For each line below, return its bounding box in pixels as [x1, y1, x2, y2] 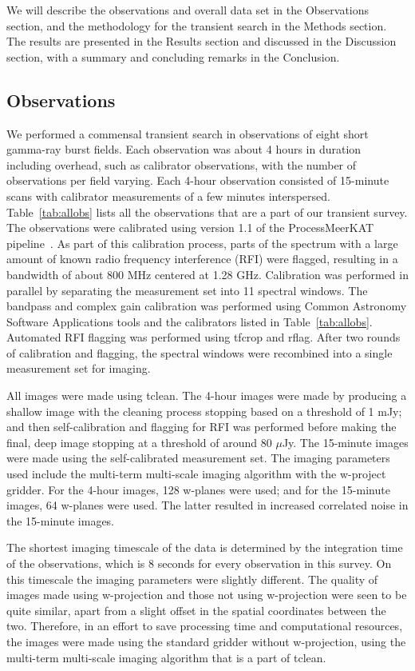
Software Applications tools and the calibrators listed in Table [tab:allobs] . [6, 313, 373, 330]
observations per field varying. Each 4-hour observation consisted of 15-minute [6, 172, 389, 189]
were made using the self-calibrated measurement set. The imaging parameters [6, 449, 390, 466]
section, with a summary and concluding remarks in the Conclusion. [6, 48, 340, 65]
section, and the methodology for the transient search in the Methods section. [6, 17, 387, 34]
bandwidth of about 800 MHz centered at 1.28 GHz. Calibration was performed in [6, 266, 409, 282]
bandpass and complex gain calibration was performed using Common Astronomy [6, 298, 407, 314]
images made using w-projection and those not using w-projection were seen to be [6, 586, 407, 603]
